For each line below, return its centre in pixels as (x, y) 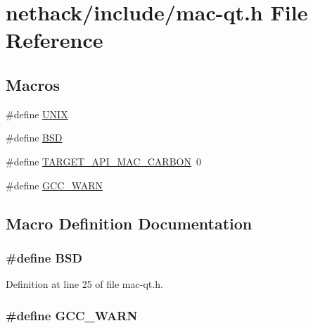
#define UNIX (37, 114)
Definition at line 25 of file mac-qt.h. (84, 284)
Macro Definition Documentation (129, 223)
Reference (55, 40)
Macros (33, 84)
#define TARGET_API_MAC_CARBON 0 (103, 161)
